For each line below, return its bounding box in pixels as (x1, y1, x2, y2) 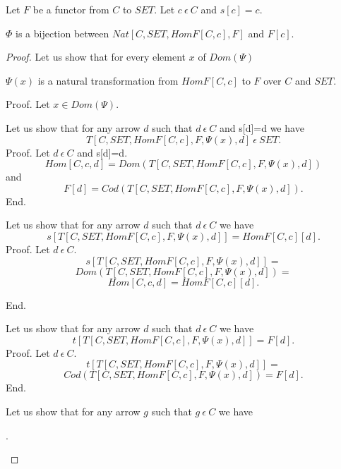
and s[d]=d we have (219, 120, 304, 135)
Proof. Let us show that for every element (6, 49, 186, 64)
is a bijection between (16, 25, 109, 40)
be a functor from (32, 2, 109, 16)
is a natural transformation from (37, 73, 179, 87)
